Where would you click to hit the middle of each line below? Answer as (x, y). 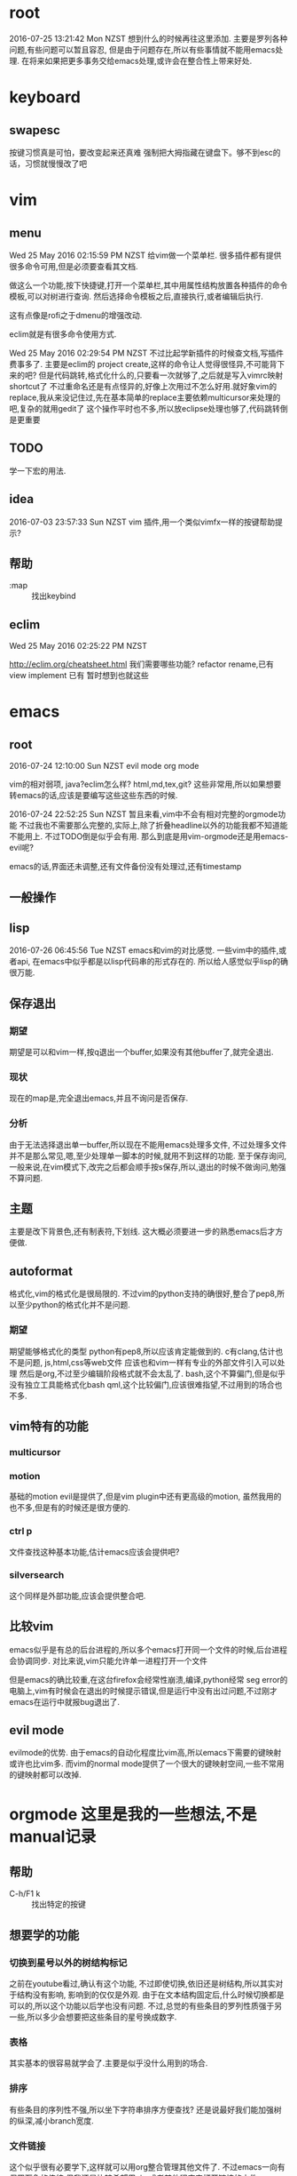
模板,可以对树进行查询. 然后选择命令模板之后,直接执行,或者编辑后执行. (137, 296)
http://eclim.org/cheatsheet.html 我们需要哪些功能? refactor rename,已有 (142, 664)
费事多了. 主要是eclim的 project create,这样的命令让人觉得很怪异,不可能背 (143, 364)
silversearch (37, 1575)
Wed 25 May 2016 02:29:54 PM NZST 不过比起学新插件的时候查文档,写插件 (147, 353)
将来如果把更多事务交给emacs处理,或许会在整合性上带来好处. (141, 60)
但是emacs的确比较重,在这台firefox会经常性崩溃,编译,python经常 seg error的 (148, 1679)
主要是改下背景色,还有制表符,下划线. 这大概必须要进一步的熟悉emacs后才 (142, 1232)
